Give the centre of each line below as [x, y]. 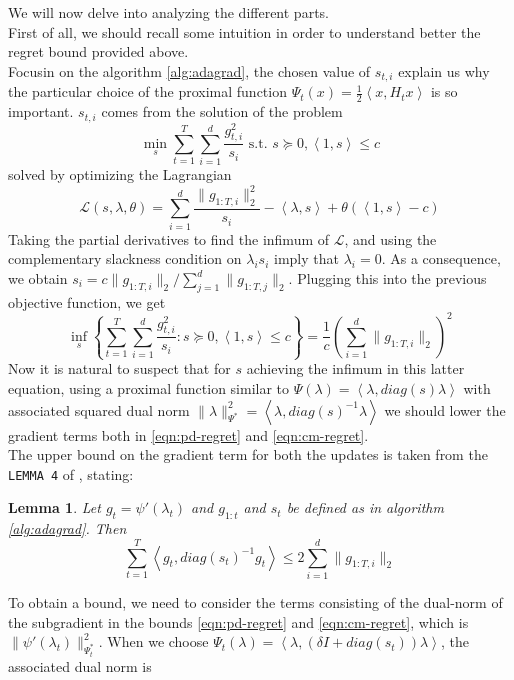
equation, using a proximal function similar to [149, 388]
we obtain [38, 278]
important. [41, 111]
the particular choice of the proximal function [147, 91]
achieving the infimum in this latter [355, 368]
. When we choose [153, 641]
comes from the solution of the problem [222, 111]
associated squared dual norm [99, 409]
